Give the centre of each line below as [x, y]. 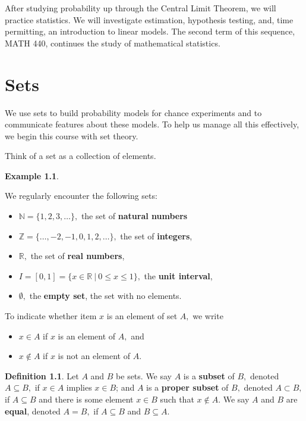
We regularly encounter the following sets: [81, 196]
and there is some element [86, 399]
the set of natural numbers [134, 216]
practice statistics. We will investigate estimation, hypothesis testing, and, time [149, 19]
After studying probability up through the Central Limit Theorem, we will [141, 8]
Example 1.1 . [32, 175]
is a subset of [209, 375]
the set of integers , [156, 236]
